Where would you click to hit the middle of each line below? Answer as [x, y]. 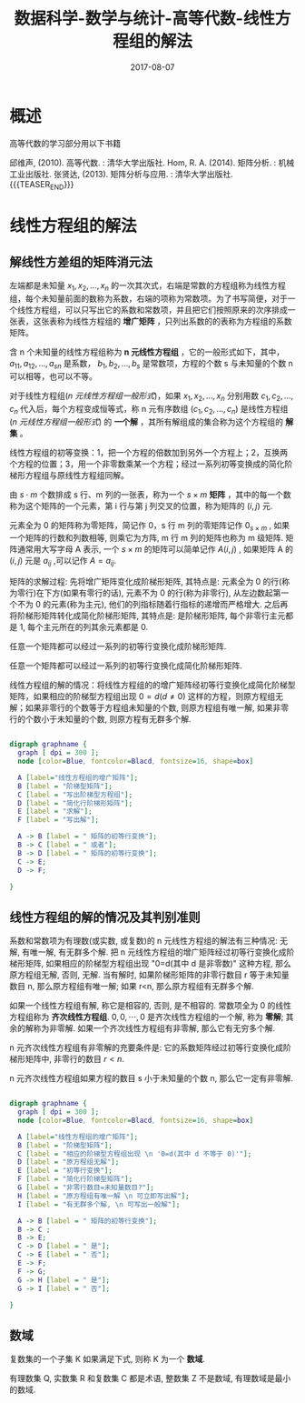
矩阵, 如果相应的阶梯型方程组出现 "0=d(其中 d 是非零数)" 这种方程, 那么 [158, 964]
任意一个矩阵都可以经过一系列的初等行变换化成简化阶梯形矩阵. [126, 666]
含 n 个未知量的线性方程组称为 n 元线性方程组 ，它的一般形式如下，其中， [147, 352]
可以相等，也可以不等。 [53, 376]
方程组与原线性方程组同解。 [77, 475]
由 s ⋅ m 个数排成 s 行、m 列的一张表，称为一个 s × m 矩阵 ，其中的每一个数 [151, 494]
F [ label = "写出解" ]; [59, 820]
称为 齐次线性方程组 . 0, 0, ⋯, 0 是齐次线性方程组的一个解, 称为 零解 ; [158, 1017]
